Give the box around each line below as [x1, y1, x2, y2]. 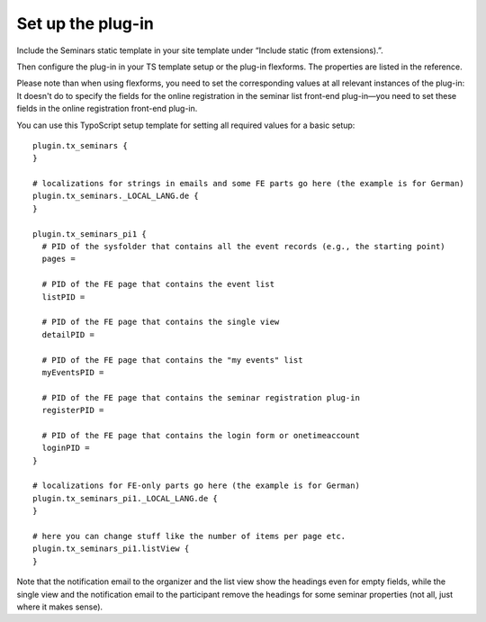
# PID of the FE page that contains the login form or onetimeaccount [41, 430, 360, 440]
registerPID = [41, 405, 104, 416]
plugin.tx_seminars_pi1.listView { [32, 544, 190, 554]
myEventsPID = [41, 367, 104, 377]
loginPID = [41, 443, 90, 454]
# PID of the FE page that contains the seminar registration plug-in [41, 392, 360, 402]
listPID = [41, 292, 85, 302]
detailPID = [41, 329, 94, 339]
